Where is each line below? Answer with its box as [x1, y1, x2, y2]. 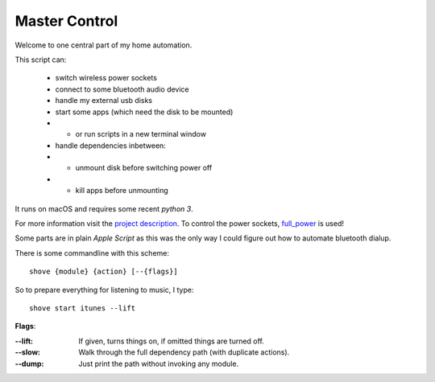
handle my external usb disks [55, 96, 153, 105]
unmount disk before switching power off [75, 163, 213, 173]
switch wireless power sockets [55, 73, 157, 83]
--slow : [14, 347, 40, 357]
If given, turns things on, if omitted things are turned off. [78, 336, 265, 346]
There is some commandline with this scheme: [14, 248, 169, 257]
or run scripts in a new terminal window [75, 129, 207, 139]
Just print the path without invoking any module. [78, 359, 239, 368]
